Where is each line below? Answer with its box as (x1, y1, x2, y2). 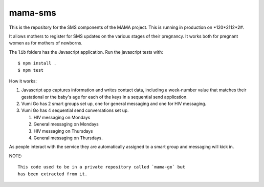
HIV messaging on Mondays (33, 114, 90, 120)
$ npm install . (18, 61, 57, 66)
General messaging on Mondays (33, 121, 99, 127)
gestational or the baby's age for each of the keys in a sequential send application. (21, 94, 188, 100)
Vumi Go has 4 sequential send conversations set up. (21, 107, 129, 113)
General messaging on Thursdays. (33, 135, 103, 141)
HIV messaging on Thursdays (33, 128, 93, 134)
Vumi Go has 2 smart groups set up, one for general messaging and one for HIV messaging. (21, 101, 206, 107)
